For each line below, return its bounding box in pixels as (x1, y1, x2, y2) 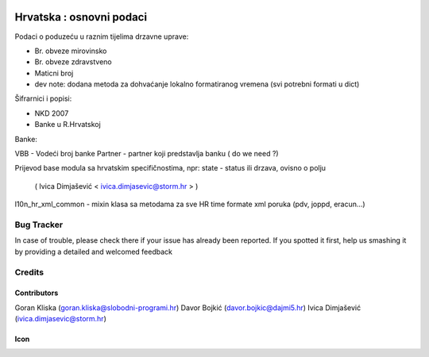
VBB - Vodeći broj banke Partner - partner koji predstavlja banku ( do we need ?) (14, 149, 279, 159)
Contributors (14, 288, 59, 297)
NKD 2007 (34, 108, 69, 118)
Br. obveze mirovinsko (34, 46, 107, 56)
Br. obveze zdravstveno (34, 57, 112, 67)
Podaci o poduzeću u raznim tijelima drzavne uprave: (14, 32, 189, 41)
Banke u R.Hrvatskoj (34, 120, 101, 129)
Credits (14, 267, 44, 278)
